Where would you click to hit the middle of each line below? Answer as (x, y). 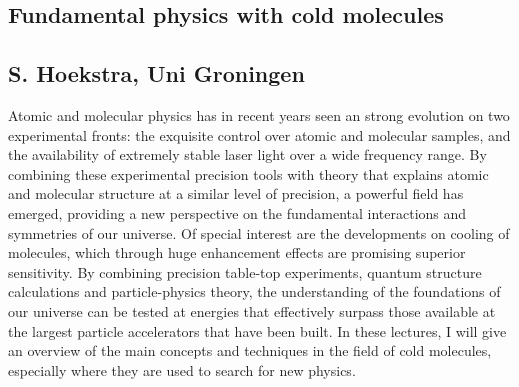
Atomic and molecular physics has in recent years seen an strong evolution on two (259, 114)
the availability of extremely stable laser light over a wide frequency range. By (247, 154)
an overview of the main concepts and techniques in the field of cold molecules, (250, 350)
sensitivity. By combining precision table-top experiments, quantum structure (245, 271)
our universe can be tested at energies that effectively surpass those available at (252, 310)
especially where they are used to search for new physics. (182, 369)
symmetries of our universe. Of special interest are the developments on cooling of (259, 232)
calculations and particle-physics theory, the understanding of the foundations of (254, 291)
